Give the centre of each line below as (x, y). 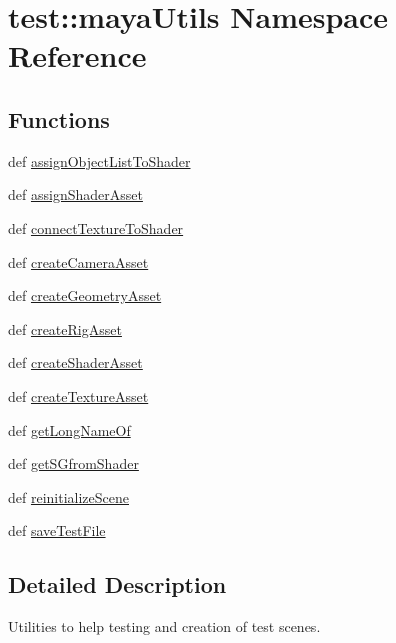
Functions (59, 118)
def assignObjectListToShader (99, 160)
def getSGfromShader (73, 463)
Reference (77, 55)
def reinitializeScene (68, 496)
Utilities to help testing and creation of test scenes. (164, 626)
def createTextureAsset (78, 395)
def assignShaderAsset (75, 194)
